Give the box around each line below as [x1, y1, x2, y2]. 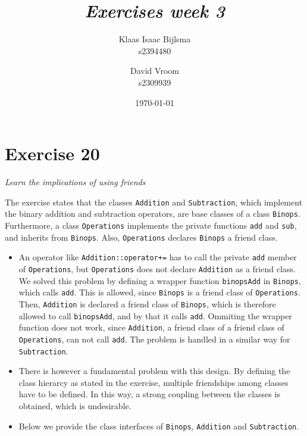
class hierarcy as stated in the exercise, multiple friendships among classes [18, 376, 289, 388]
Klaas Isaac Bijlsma [118, 33, 191, 45]
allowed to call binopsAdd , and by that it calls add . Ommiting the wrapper [18, 309, 292, 322]
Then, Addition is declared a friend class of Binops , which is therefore [18, 297, 276, 310]
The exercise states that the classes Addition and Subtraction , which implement [5, 195, 303, 208]
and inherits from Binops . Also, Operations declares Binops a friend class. [5, 231, 278, 243]
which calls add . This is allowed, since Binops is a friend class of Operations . [18, 286, 300, 298]
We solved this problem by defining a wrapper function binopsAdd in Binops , [18, 274, 301, 286]
